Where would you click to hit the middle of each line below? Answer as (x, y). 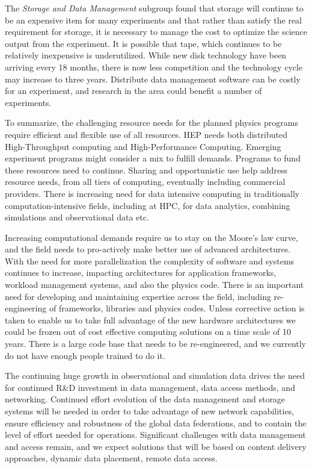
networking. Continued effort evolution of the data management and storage (145, 399)
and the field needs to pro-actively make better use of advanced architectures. (148, 249)
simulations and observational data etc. (77, 217)
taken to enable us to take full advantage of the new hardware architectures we (150, 320)
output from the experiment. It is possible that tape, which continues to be (143, 43)
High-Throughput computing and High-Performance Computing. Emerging (143, 146)
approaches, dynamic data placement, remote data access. (111, 458)
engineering (26, 308)
